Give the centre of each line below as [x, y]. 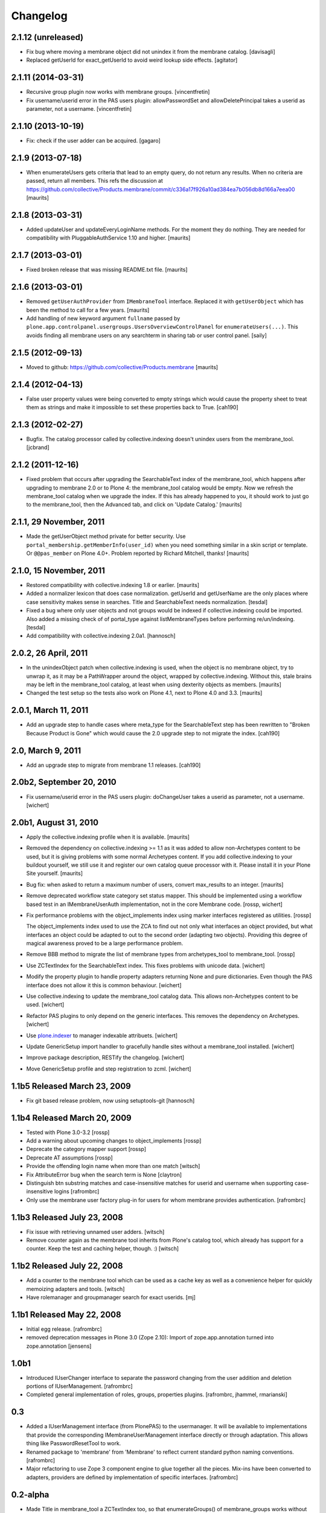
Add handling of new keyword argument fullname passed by [103, 318]
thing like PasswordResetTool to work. [74, 1443]
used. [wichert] [45, 1005]
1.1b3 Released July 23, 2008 [67, 1217]
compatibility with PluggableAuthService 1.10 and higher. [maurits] [108, 238]
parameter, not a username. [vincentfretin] [79, 109]
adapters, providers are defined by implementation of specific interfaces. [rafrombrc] [132, 1477]
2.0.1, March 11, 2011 [50, 710]
